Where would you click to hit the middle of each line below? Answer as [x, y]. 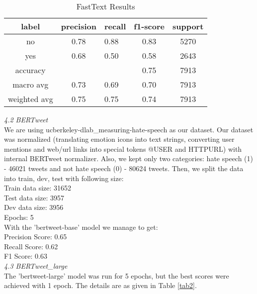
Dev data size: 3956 [34, 207]
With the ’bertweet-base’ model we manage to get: [81, 227]
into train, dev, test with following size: [64, 178]
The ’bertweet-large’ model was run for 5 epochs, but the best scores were [117, 275]
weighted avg [31, 99]
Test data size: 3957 [34, 197]
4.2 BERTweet [26, 119]
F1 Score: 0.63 [26, 256]
